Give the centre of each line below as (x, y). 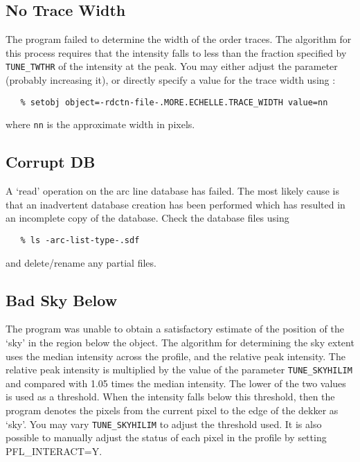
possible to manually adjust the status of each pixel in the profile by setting (166, 437)
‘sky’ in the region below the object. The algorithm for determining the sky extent (180, 342)
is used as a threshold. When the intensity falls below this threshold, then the (170, 397)
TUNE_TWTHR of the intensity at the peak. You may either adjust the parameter (172, 66)
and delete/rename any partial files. (81, 262)
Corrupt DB (51, 162)
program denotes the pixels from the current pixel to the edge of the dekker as (172, 410)
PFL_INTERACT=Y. (54, 451)
